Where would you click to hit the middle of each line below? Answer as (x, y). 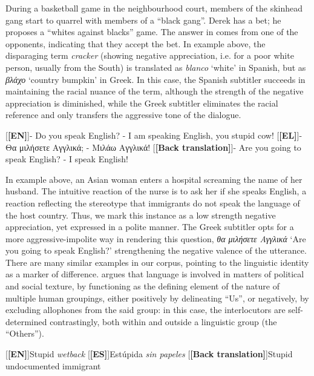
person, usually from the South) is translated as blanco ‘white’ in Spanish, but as (156, 67)
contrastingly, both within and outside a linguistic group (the (163, 321)
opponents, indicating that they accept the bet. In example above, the (136, 43)
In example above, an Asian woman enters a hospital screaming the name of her (154, 179)
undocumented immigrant (53, 365)
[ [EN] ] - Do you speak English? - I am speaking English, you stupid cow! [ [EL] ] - (154, 135)
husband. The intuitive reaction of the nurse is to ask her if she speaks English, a (156, 191)
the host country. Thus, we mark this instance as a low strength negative (141, 215)
